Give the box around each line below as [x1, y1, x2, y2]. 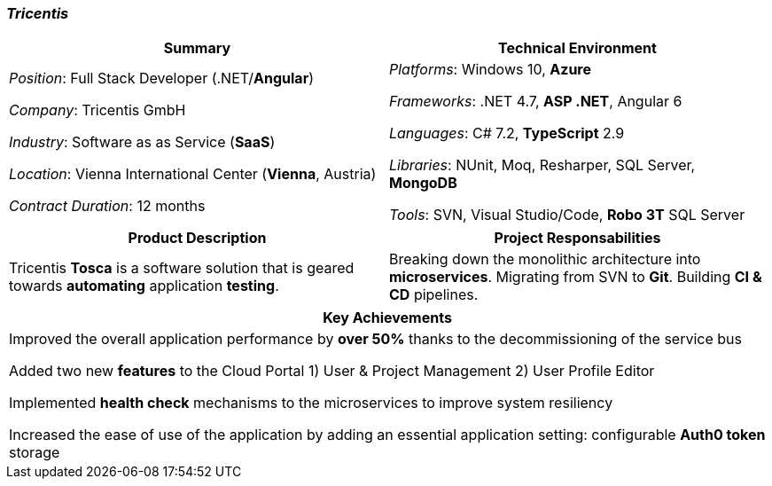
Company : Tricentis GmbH [9, 101, 186, 120]
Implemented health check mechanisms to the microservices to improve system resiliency [9, 394, 613, 412]
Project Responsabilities [494, 229, 661, 247]
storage [9, 443, 60, 462]
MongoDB [389, 174, 457, 192]
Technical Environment [498, 39, 657, 58]
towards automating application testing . [9, 277, 279, 295]
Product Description [128, 229, 267, 247]
